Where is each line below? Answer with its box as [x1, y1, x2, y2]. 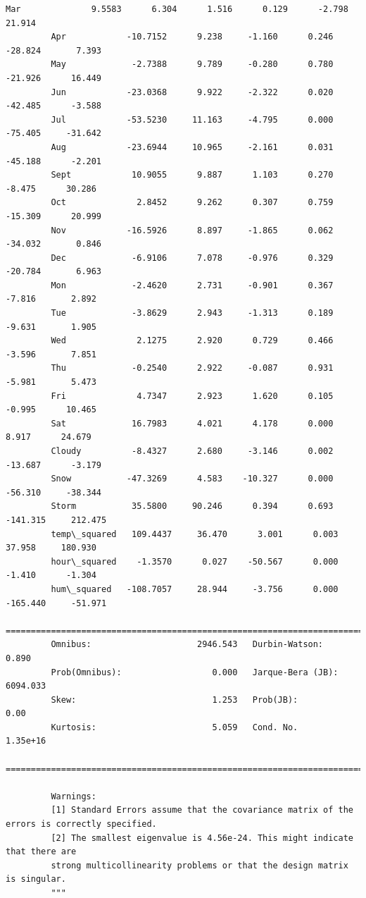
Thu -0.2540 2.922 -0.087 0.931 [51, 363, 334, 374]
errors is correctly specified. [6, 819, 157, 830]
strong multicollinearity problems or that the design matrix [51, 860, 348, 871]
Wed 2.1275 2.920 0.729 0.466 [51, 336, 334, 346]
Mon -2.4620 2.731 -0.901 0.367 [51, 280, 334, 290]
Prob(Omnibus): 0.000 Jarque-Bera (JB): [51, 667, 339, 677]
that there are [6, 847, 77, 857]
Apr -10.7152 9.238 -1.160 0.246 [51, 32, 334, 42]
